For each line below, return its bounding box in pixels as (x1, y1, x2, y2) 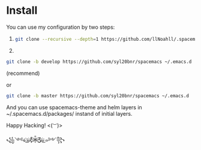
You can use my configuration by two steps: (6, 23, 115, 31)
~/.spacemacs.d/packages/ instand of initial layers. (6, 110, 133, 117)
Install (6, 4, 38, 17)
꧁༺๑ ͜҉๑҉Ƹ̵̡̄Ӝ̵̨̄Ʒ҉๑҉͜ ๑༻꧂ (6, 136, 65, 143)
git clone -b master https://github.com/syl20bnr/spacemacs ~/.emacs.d (6, 92, 189, 99)
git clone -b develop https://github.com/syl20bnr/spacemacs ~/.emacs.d (6, 58, 192, 65)
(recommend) (6, 70, 40, 77)
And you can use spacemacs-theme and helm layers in (6, 103, 142, 111)
